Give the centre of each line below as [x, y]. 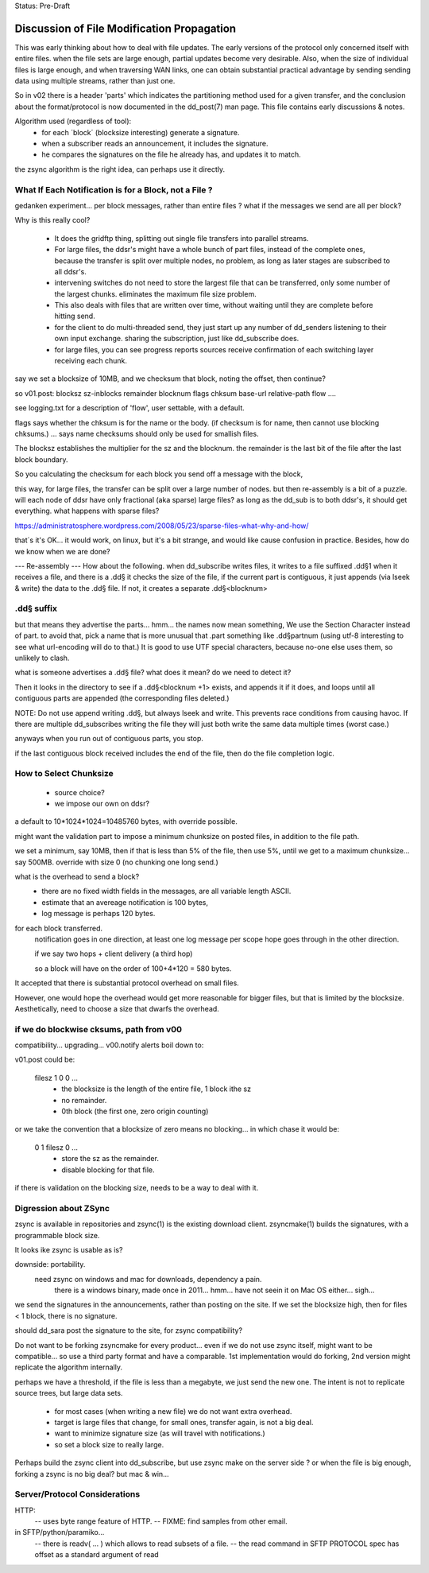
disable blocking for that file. [108, 1170]
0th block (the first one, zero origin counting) [135, 1111]
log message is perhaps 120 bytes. [99, 914]
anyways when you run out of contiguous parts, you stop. [109, 739]
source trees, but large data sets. [69, 1393]
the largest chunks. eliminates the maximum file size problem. [156, 293]
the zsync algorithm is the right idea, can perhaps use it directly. [120, 169]
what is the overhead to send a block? [77, 877]
